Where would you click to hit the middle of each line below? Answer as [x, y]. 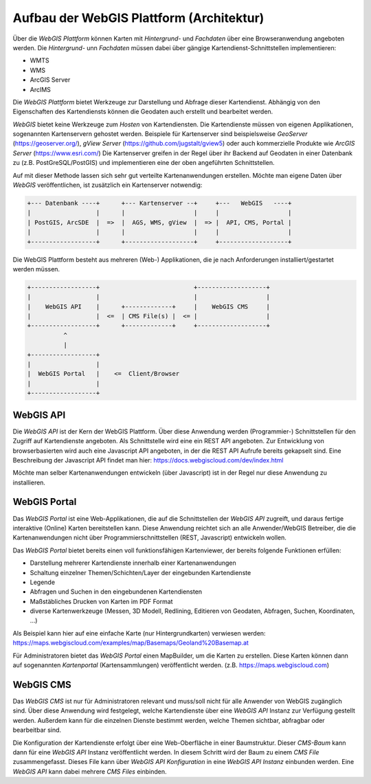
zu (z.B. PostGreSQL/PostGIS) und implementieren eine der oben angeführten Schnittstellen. [144, 163]
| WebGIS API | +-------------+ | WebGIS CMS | [149, 306]
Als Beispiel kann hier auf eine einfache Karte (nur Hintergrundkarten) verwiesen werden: [139, 633]
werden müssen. [36, 269]
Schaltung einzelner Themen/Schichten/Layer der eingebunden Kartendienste [140, 572]
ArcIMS [41, 89]
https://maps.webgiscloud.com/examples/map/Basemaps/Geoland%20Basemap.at [131, 643]
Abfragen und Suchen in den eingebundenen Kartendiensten [116, 592]
